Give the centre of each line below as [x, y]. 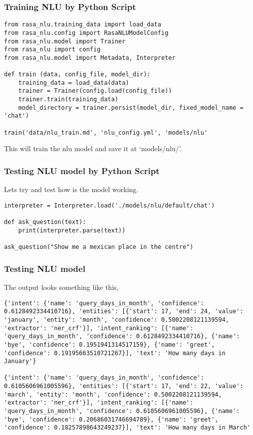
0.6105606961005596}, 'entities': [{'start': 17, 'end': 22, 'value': [124, 386]
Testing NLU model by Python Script [82, 170]
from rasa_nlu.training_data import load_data [83, 25]
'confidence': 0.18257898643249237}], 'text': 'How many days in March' [127, 428]
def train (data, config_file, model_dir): [77, 75]
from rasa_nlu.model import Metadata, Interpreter [90, 58]
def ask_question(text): [45, 222]
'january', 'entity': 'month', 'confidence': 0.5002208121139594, [117, 320]
